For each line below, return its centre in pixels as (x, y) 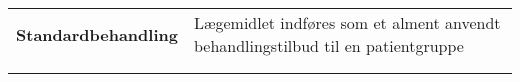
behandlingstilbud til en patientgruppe (328, 45)
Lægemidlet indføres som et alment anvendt (347, 22)
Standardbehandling (97, 34)
